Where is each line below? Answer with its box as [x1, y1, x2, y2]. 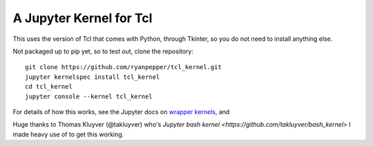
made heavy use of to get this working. [12, 130, 124, 138]
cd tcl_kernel [25, 83, 73, 91]
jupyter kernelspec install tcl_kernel [25, 73, 160, 81]
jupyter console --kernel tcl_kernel [25, 92, 153, 100]
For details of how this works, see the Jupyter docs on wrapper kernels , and [12, 107, 230, 116]
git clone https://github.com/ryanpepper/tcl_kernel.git [25, 63, 222, 71]
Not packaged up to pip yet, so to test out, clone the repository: [12, 47, 193, 55]
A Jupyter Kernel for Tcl [12, 10, 153, 26]
